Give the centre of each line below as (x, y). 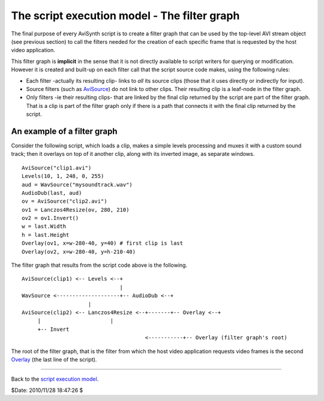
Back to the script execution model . (55, 379)
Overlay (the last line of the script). (54, 359)
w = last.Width (44, 227)
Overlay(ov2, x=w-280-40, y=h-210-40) (79, 251)
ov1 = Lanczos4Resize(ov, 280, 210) (76, 209)
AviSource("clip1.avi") (57, 168)
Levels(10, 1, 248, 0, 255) (63, 176)
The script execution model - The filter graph (125, 16)
